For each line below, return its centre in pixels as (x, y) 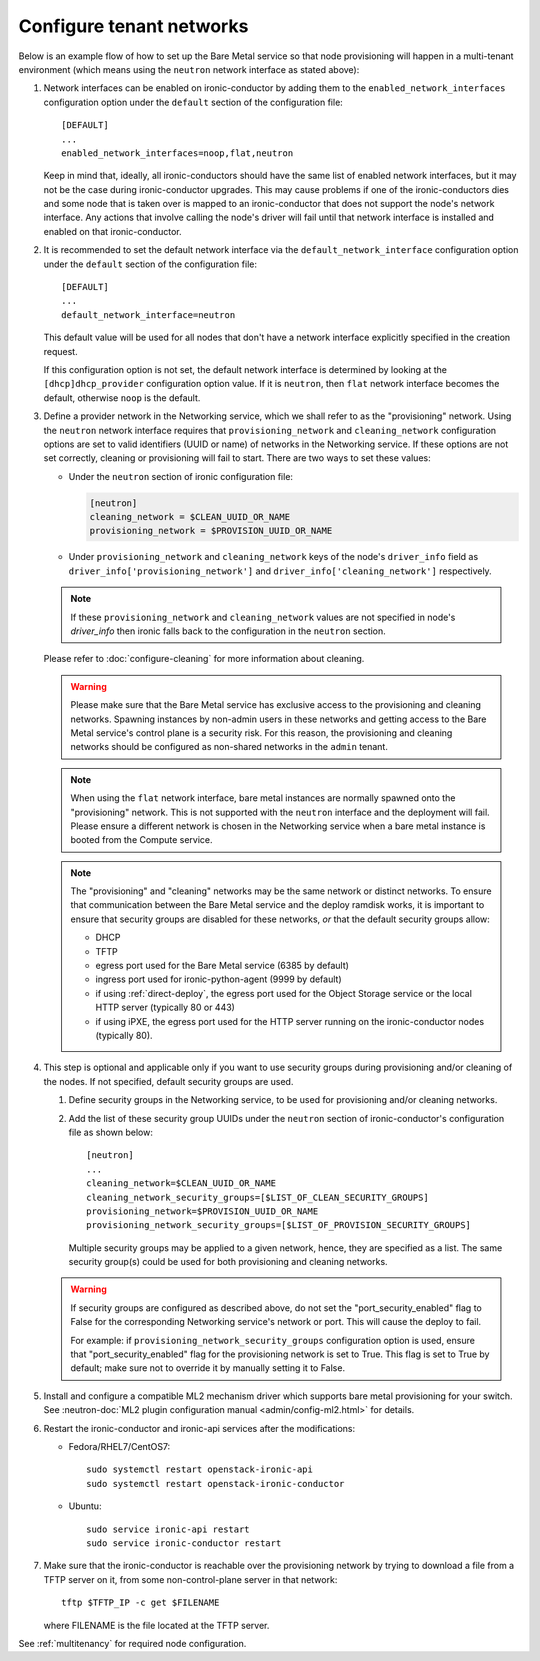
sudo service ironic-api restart (168, 1529)
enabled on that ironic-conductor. (112, 231)
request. (61, 351)
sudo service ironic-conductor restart (184, 1543)
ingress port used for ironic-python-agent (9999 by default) (218, 979)
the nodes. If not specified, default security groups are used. (168, 1081)
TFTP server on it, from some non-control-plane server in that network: (190, 1579)
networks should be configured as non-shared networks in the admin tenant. (229, 747)
